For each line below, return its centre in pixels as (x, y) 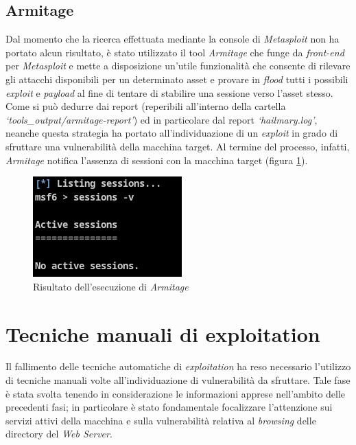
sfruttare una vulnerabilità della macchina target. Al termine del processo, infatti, (178, 146)
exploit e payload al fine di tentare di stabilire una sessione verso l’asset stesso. (169, 92)
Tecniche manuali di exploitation (163, 333)
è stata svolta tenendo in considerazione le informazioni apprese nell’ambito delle (176, 393)
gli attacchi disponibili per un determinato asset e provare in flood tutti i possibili (177, 79)
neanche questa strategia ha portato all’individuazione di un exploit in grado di (172, 133)
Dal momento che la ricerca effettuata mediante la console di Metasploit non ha (173, 39)
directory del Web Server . (59, 434)
